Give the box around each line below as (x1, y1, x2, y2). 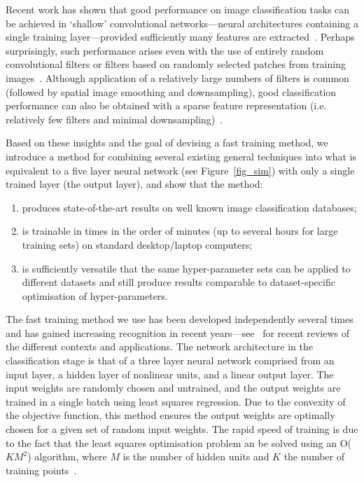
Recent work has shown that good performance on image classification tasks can (6, 2, 350, 16)
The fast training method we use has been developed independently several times (6, 312, 353, 326)
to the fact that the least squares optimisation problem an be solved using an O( (6, 435, 352, 450)
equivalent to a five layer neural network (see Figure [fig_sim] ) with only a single (6, 163, 355, 177)
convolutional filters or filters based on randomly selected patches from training (6, 57, 346, 71)
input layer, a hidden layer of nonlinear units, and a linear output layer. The (6, 366, 334, 381)
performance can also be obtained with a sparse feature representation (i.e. (6, 98, 327, 113)
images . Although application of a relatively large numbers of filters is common (6, 70, 349, 85)
